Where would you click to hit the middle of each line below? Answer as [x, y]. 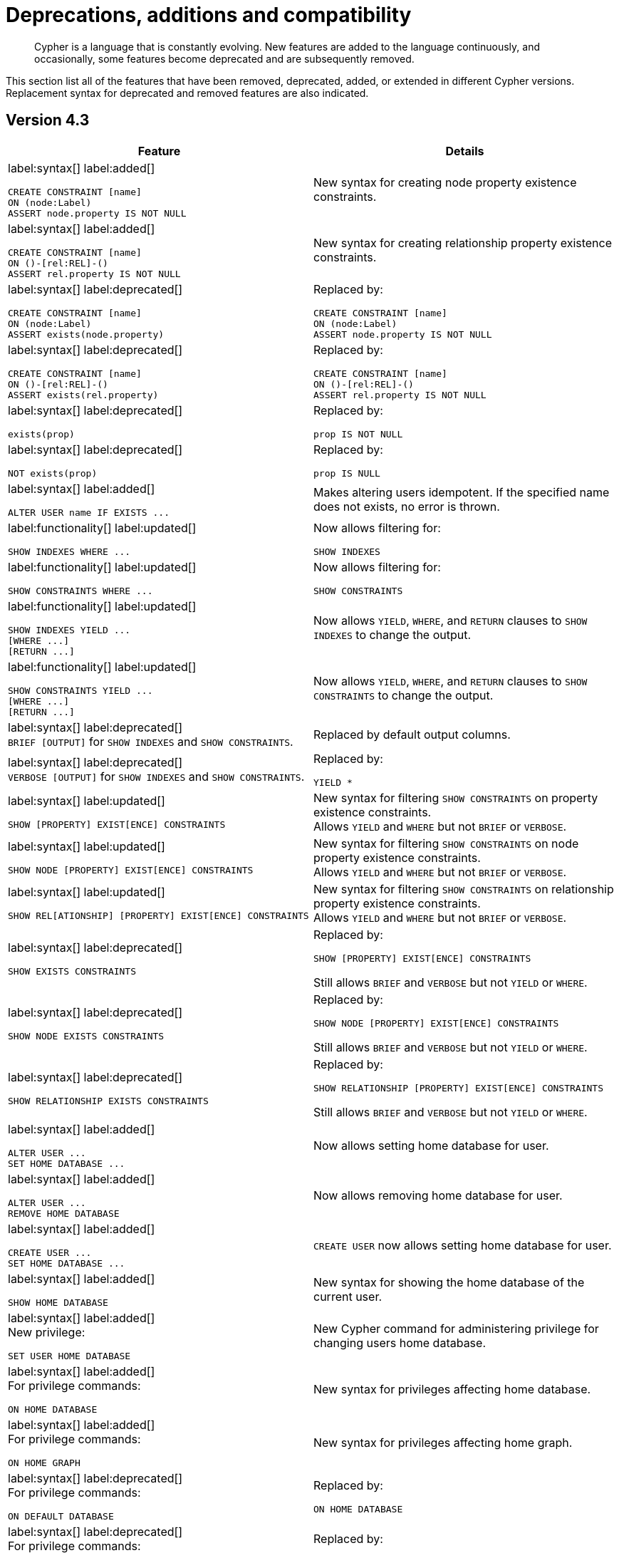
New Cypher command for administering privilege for [456, 1329]
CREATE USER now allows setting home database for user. [463, 1245]
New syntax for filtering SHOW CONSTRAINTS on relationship [464, 889]
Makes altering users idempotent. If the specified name [462, 493]
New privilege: [47, 1332]
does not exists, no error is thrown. [407, 507]
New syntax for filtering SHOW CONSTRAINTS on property [456, 798]
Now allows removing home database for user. [438, 1195]
